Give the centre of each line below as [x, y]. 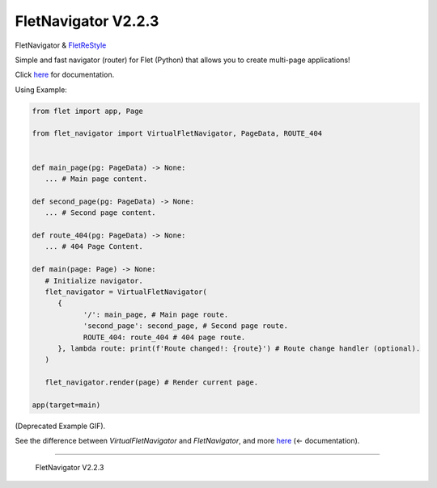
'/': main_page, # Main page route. [156, 314]
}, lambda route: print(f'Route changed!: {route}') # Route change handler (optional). [239, 348]
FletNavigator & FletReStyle [61, 45]
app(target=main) [66, 405]
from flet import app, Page [87, 111]
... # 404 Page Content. [94, 247]
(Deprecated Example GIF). [60, 426]
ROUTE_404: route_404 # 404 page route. [164, 337]
